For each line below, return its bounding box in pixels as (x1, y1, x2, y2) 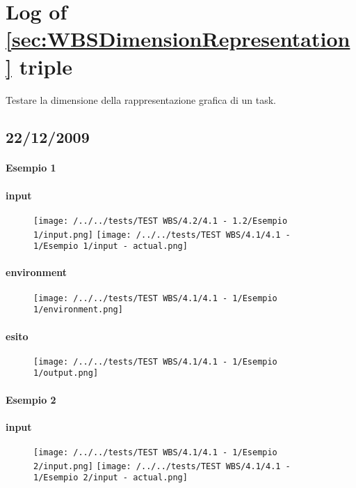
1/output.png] (33, 368, 99, 379)
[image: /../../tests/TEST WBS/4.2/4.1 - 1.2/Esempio (33, 215, 288, 226)
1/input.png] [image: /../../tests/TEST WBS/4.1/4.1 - (33, 229, 291, 240)
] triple (6, 52, 72, 80)
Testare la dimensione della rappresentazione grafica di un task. (6, 92, 276, 107)
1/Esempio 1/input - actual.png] (33, 241, 188, 252)
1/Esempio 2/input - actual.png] (33, 473, 188, 483)
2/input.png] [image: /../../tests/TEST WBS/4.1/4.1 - (33, 461, 291, 471)
